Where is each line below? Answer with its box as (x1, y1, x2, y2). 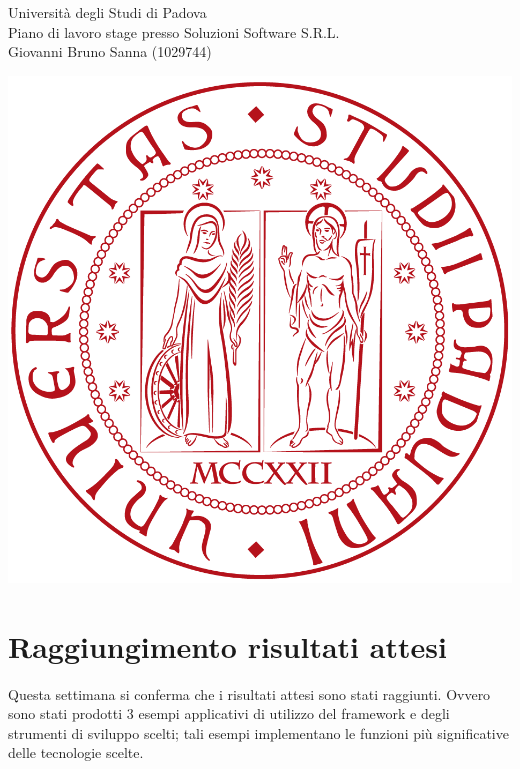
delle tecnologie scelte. (8, 742, 144, 763)
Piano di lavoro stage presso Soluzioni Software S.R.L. (8, 21, 340, 42)
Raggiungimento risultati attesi (8, 625, 447, 666)
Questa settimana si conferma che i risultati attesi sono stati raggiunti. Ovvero (8, 683, 491, 704)
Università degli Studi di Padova (8, 2, 207, 22)
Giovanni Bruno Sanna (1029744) (8, 41, 212, 62)
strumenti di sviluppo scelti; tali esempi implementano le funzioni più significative (8, 722, 509, 743)
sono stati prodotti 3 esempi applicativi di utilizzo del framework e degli (8, 703, 450, 724)
